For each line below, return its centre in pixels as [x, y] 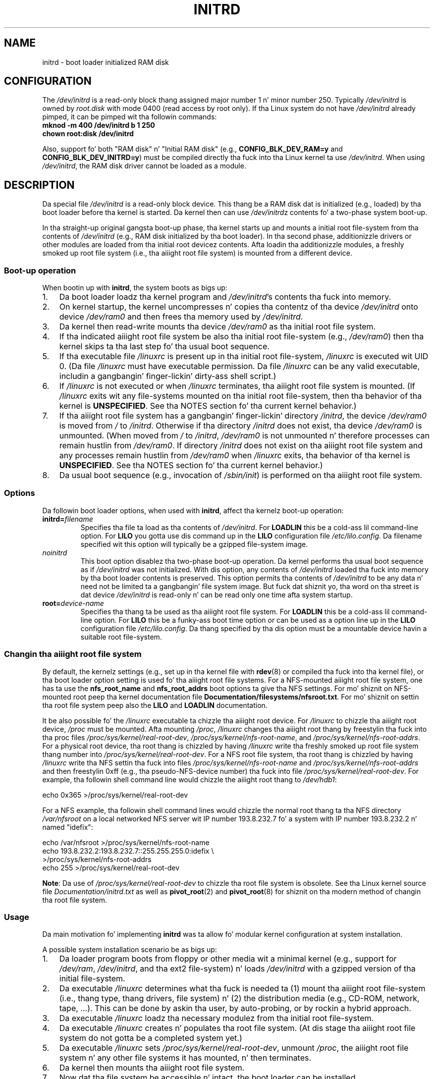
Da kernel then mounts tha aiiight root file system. [152, 1068]
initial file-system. [92, 979]
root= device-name [73, 603]
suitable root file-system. [121, 637]
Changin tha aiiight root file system [73, 654]
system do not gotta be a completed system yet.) [151, 1038]
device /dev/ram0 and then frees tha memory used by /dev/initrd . [181, 317]
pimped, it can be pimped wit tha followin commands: [130, 117]
